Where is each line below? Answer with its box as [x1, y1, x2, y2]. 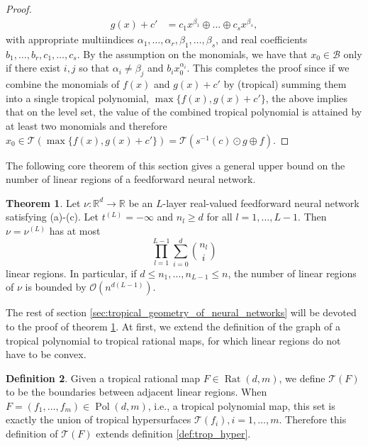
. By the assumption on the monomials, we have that [77, 46, 308, 61]
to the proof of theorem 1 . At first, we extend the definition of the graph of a [6, 318, 340, 333]
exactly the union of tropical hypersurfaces [6, 412, 191, 427]
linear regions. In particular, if [6, 265, 137, 280]
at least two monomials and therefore [6, 118, 167, 133]
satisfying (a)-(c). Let [6, 209, 99, 224]
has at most [49, 223, 101, 238]
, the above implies [265, 90, 347, 105]
